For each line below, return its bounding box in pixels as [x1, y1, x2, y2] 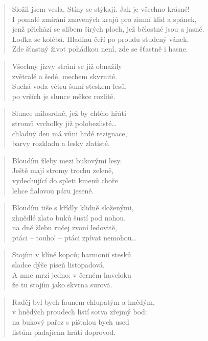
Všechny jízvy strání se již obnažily [12, 60, 122, 71]
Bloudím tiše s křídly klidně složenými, [12, 202, 134, 213]
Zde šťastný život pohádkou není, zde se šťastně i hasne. [12, 43, 188, 54]
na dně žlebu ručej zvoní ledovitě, [12, 222, 117, 233]
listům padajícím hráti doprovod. [12, 326, 116, 337]
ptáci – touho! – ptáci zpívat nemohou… [12, 232, 136, 242]
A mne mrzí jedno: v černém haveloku [12, 269, 131, 280]
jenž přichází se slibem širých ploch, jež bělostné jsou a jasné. [12, 23, 204, 34]
